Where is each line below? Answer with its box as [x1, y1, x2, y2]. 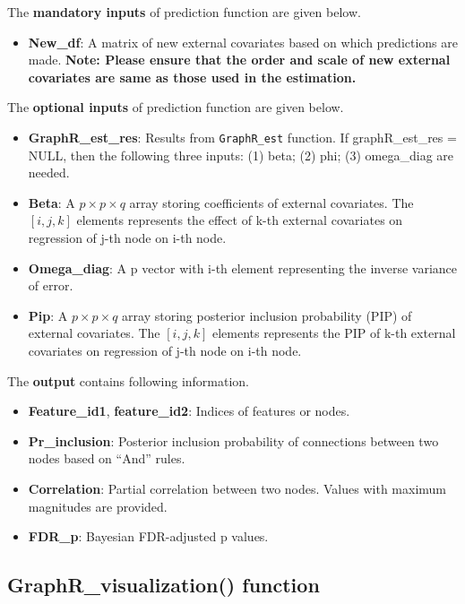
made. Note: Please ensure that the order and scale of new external [28, 50, 451, 69]
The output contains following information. [7, 371, 250, 390]
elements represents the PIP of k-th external [211, 324, 456, 342]
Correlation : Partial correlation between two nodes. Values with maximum [28, 479, 446, 497]
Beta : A [28, 193, 75, 211]
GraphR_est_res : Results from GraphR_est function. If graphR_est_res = [28, 127, 457, 146]
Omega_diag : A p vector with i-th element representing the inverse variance [28, 258, 458, 277]
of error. [28, 276, 73, 295]
